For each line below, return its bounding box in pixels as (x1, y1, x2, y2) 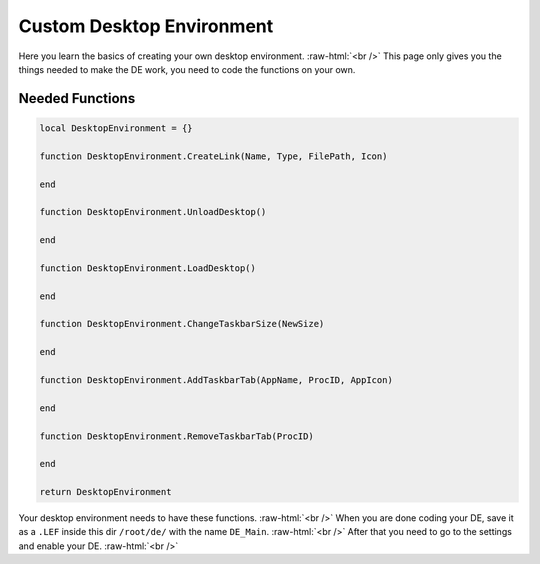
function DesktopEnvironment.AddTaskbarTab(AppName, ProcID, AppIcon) (39, 374, 394, 385)
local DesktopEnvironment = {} (39, 122, 194, 134)
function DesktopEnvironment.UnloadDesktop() (39, 206, 267, 218)
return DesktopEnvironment (39, 486, 172, 498)
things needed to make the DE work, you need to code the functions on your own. (18, 63, 356, 75)
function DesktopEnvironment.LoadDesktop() (39, 262, 257, 274)
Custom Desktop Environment (18, 15, 274, 37)
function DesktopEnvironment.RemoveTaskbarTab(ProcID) (39, 430, 314, 442)
